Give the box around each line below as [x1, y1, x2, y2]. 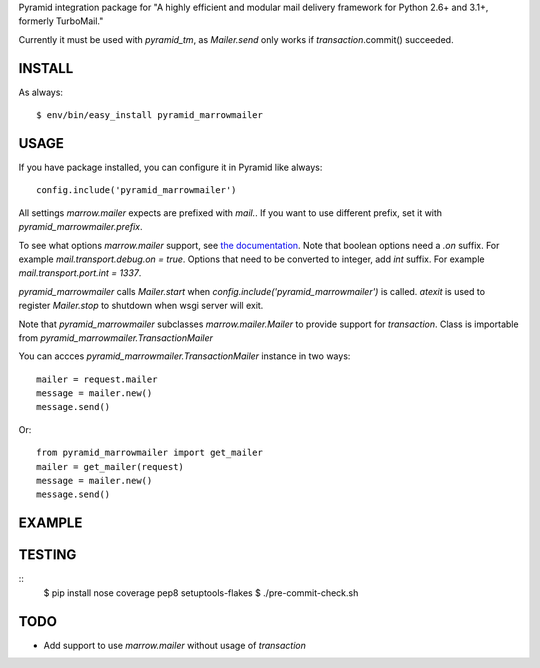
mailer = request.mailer [36, 373, 158, 385]
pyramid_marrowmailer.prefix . [18, 221, 144, 233]
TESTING [18, 546, 77, 564]
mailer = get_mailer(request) [36, 461, 185, 472]
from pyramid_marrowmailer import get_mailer [36, 447, 264, 459]
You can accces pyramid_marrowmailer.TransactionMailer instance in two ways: [18, 350, 351, 362]
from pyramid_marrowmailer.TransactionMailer [18, 331, 214, 344]
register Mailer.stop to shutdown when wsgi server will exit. [18, 300, 264, 312]
